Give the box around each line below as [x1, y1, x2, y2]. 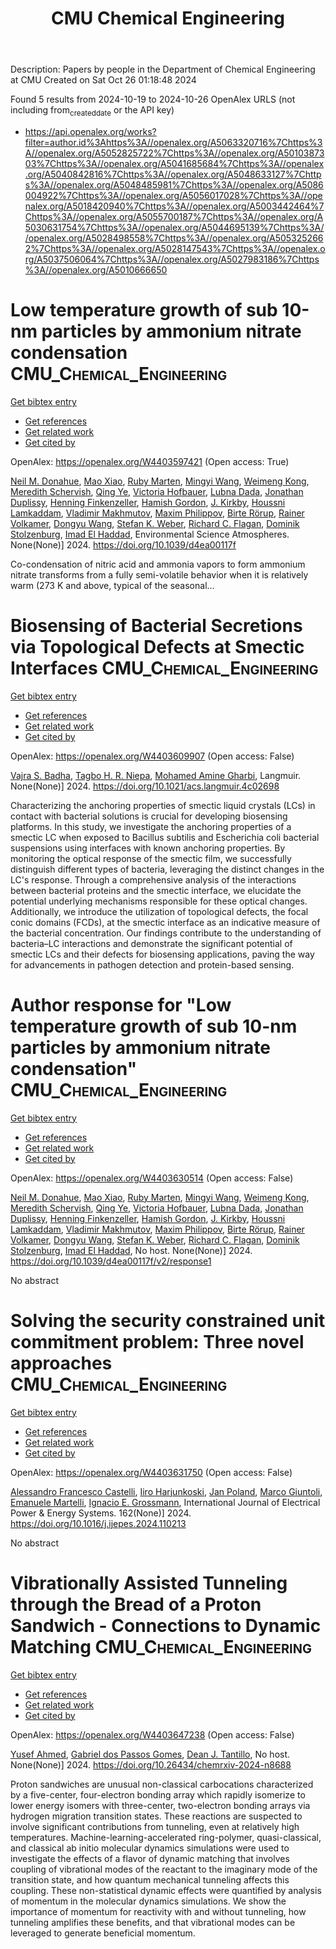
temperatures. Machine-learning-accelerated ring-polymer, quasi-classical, [10, 1831, 322, 1843]
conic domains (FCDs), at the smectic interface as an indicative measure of [10, 916, 321, 928]
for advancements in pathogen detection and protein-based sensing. [10, 958, 295, 971]
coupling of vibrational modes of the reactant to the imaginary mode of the [10, 1863, 318, 1875]
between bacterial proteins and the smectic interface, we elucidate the [10, 884, 302, 896]
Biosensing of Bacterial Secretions [10, 615, 303, 637]
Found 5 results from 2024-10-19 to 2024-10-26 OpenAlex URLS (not [10, 93, 296, 106]
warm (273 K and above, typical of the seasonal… [10, 579, 215, 591]
